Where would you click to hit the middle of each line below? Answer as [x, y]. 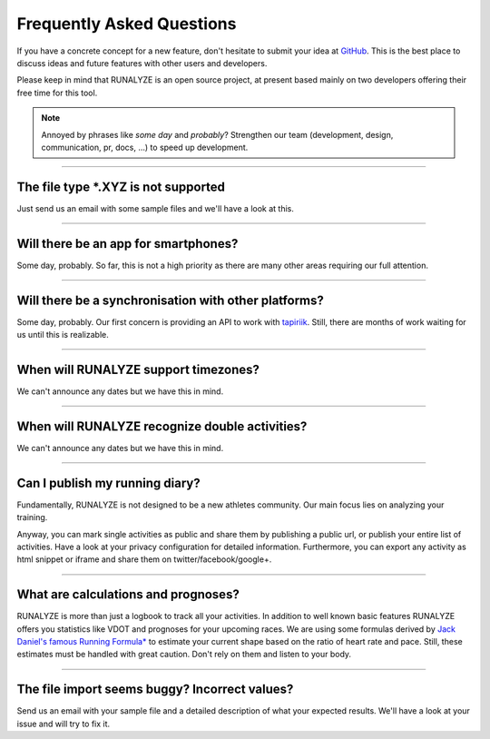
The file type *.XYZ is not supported [121, 187]
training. [32, 517]
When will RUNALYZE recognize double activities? [162, 426]
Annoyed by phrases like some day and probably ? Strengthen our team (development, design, [217, 134]
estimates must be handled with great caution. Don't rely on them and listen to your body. [184, 655]
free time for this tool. [57, 93]
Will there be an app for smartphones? [127, 244]
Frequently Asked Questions [127, 24]
